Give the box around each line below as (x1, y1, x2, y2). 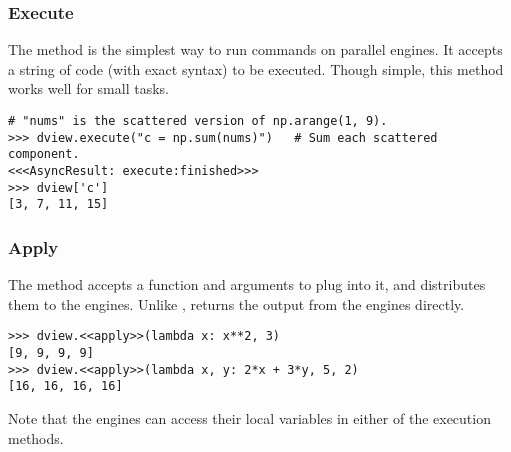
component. (8, 147, 80, 162)
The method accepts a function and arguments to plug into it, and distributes (8, 274, 486, 295)
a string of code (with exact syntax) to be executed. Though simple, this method (8, 58, 504, 79)
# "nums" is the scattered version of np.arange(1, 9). (8, 114, 388, 128)
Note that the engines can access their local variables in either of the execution (8, 407, 491, 428)
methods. (8, 427, 64, 448)
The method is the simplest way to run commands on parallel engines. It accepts (8, 39, 503, 60)
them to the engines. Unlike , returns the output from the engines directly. (8, 293, 465, 314)
